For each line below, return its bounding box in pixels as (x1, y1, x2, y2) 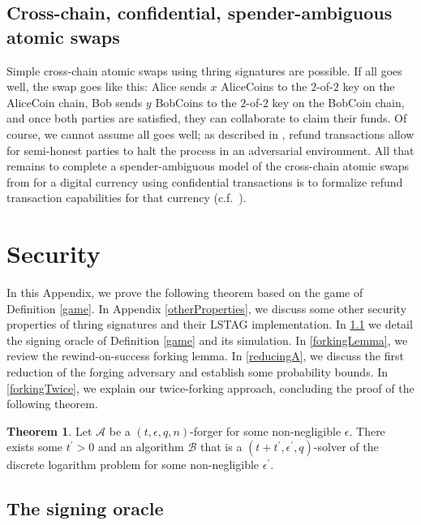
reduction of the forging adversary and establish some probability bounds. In (6, 364, 389, 381)
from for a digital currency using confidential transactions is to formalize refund (6, 173, 403, 190)
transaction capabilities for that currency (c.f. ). (6, 189, 247, 206)
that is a (200, 438, 243, 455)
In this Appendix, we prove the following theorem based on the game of (6, 284, 363, 301)
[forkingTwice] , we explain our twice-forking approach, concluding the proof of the (6, 379, 415, 396)
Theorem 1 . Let (6, 422, 92, 439)
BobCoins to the (155, 93, 237, 110)
